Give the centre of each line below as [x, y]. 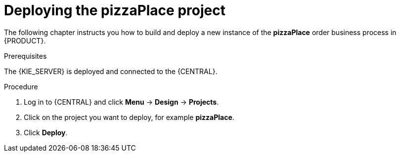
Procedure [21, 86]
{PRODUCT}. [25, 40]
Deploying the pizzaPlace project [115, 10]
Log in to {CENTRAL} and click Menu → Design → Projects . [121, 102]
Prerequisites [25, 56]
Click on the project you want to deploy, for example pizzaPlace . [129, 117]
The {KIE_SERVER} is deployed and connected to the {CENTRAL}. [111, 71]
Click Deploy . [46, 132]
